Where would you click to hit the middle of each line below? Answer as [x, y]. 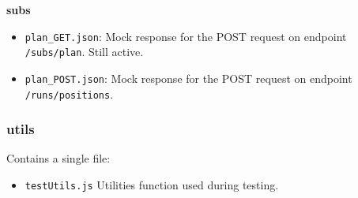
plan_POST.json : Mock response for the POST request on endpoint [188, 78]
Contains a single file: [58, 158]
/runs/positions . [69, 93]
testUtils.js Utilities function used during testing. [152, 185]
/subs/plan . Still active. [84, 52]
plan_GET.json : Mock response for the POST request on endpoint [186, 36]
